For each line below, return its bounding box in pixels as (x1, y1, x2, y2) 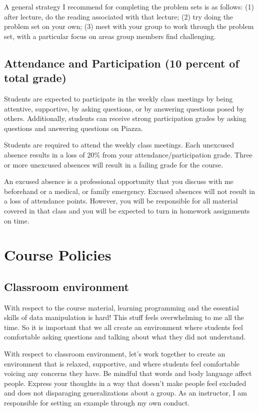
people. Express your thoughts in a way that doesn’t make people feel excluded (4, 377, 246, 388)
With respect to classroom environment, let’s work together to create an (4, 348, 225, 359)
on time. (4, 215, 29, 225)
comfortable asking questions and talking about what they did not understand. (4, 331, 246, 342)
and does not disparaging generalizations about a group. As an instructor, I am (4, 387, 247, 398)
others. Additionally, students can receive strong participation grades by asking (4, 113, 246, 123)
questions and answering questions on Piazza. (4, 122, 143, 133)
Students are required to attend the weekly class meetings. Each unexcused (4, 139, 234, 150)
